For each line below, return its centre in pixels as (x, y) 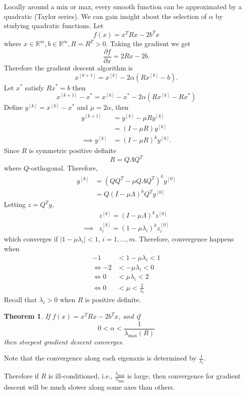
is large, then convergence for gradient (184, 376)
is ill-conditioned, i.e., (80, 376)
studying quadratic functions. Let (54, 26)
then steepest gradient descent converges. (64, 341)
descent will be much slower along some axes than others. (89, 386)
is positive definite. (113, 300)
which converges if (31, 239)
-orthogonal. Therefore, (63, 168)
